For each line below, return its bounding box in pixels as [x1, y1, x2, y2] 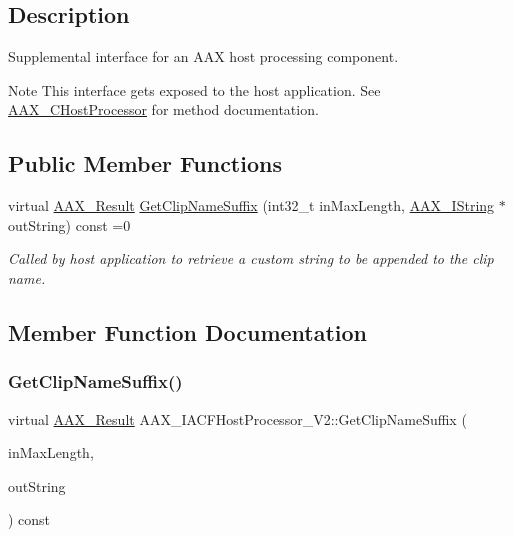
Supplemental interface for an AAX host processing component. [8, 46, 399, 67]
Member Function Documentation [8, 316, 368, 347]
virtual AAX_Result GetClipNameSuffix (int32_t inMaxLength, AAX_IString [8, 195, 495, 216]
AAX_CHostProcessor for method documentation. [8, 99, 319, 120]
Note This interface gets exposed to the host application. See [8, 79, 381, 100]
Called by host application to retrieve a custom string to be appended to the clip [8, 248, 494, 269]
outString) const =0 [8, 214, 131, 235]
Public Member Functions [8, 148, 282, 179]
